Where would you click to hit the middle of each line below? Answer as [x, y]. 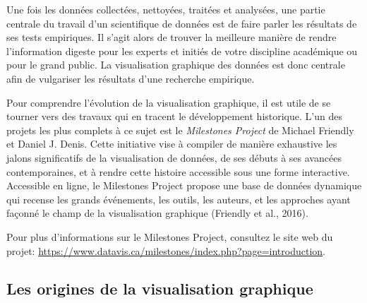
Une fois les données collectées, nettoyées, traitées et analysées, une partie [166, 9]
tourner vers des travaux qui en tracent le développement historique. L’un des [174, 116]
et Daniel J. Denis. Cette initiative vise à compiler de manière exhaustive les [172, 144]
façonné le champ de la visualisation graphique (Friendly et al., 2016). [157, 213]
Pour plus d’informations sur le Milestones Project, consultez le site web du [170, 236]
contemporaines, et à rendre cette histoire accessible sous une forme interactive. [178, 171]
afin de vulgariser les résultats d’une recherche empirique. [131, 78]
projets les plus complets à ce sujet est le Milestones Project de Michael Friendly [180, 130]
